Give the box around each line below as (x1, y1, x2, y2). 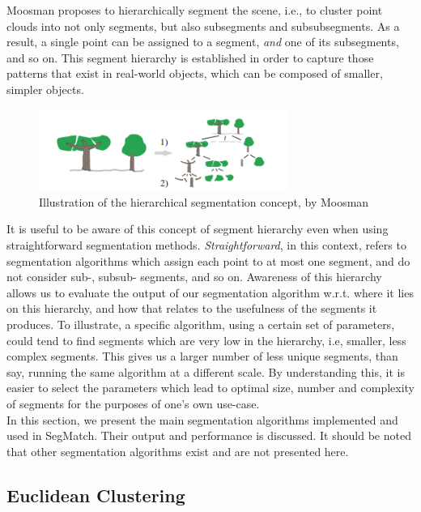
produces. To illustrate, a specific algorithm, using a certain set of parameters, (6, 315, 395, 332)
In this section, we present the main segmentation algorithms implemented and (6, 411, 398, 428)
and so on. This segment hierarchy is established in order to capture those (6, 49, 374, 66)
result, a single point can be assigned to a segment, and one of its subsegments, (6, 33, 399, 50)
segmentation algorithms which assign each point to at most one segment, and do (6, 252, 410, 269)
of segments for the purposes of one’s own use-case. (6, 395, 260, 412)
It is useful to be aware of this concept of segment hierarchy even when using (6, 220, 389, 237)
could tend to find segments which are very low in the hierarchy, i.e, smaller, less (6, 331, 406, 348)
